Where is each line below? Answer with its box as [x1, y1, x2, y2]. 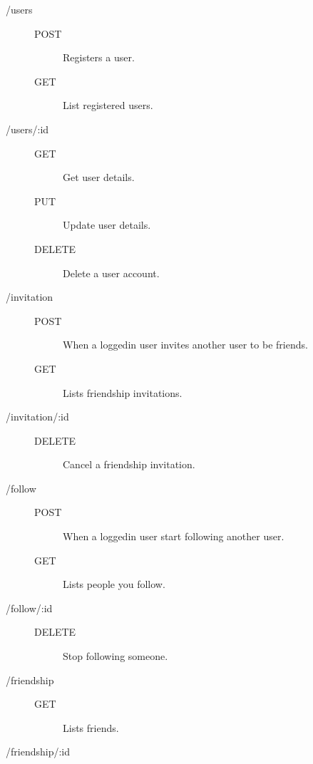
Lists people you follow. [63, 577, 165, 592]
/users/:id [6, 121, 49, 136]
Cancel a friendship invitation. [63, 457, 195, 472]
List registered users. [63, 98, 153, 113]
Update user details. [63, 217, 151, 232]
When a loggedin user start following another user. [63, 529, 284, 544]
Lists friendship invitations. [63, 385, 183, 400]
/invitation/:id [6, 409, 69, 424]
